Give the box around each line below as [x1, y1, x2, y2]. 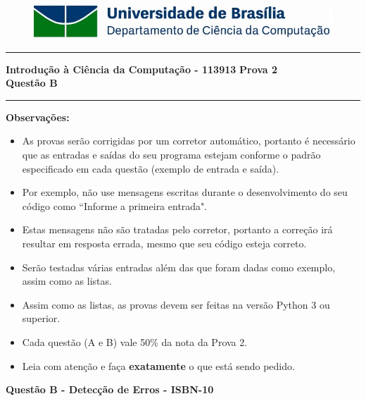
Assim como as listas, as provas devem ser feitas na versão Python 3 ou [22, 297, 330, 311]
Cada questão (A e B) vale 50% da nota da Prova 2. [22, 334, 248, 349]
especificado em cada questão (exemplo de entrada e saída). [22, 161, 279, 175]
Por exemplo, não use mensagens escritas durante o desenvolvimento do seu [22, 185, 348, 199]
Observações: [6, 109, 70, 124]
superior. [22, 311, 61, 326]
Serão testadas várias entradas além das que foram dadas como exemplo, [22, 259, 336, 274]
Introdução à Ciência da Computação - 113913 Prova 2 [6, 61, 278, 76]
